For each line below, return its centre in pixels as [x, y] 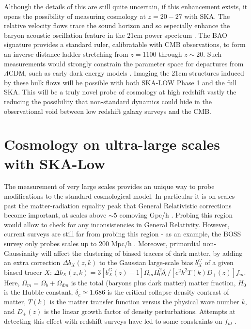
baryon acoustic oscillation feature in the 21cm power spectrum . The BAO [116, 35]
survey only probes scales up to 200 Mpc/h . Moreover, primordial [102, 243]
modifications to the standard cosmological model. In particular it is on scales [119, 196]
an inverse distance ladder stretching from [66, 54]
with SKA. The [207, 16]
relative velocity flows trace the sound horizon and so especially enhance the [117, 25]
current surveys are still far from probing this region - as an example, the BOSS [123, 234]
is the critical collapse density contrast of [168, 292]
